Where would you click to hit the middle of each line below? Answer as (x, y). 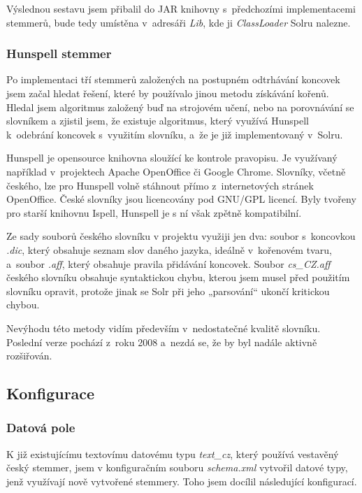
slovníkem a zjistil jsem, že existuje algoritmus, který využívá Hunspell (158, 121)
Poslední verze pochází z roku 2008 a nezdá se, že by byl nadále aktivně (162, 342)
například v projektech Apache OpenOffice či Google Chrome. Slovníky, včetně (176, 171)
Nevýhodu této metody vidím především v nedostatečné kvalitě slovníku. (164, 328)
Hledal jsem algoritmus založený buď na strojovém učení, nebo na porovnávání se (180, 107)
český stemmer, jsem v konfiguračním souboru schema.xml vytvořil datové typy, (177, 467)
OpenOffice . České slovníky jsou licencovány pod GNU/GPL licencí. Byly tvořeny (181, 199)
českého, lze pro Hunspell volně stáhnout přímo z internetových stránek (160, 185)
